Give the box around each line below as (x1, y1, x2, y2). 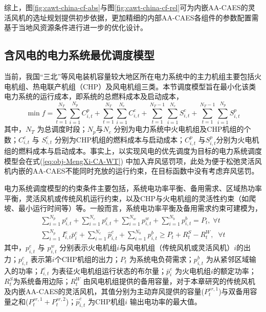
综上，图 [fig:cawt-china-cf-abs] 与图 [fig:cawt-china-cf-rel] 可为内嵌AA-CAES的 (4, 2, 248, 12)
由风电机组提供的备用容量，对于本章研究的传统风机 (83, 276, 255, 286)
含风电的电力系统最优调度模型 (4, 47, 154, 63)
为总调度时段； (37, 124, 87, 134)
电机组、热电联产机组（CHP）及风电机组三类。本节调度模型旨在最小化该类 (4, 81, 256, 91)
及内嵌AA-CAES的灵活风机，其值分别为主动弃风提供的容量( (4, 286, 205, 297)
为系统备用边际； (13, 276, 71, 286)
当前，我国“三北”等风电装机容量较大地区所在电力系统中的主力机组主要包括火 (4, 70, 262, 81)
